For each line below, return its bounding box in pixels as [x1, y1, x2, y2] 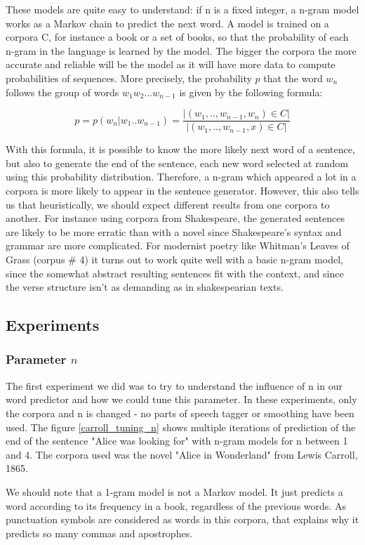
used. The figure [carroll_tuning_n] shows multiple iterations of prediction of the [6, 419, 356, 434]
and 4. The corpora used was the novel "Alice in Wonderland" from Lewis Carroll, [6, 447, 358, 461]
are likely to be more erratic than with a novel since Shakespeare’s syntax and [6, 224, 342, 239]
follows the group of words [6, 84, 119, 99]
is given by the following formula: [179, 84, 323, 99]
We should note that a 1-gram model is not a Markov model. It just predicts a [6, 484, 343, 499]
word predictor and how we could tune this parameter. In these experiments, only [6, 392, 357, 407]
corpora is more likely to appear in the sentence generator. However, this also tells [6, 183, 359, 197]
